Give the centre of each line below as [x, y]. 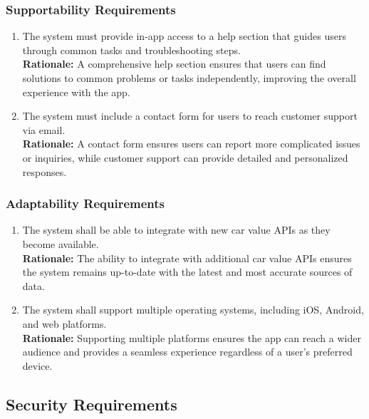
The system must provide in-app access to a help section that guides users [184, 36]
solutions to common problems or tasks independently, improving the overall [189, 78]
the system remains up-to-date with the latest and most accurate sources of [187, 272]
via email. [44, 129]
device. [37, 365]
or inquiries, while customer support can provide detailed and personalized [185, 157]
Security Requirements [92, 404]
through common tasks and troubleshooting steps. [131, 50]
